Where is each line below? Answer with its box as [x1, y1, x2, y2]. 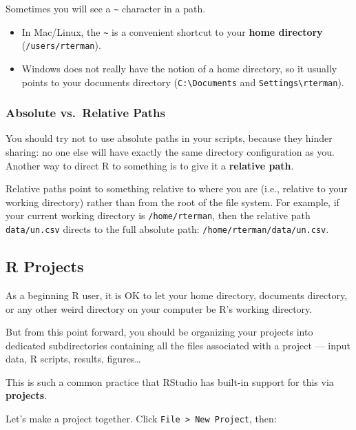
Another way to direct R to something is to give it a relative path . [6, 158, 294, 172]
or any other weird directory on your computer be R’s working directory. [6, 301, 313, 316]
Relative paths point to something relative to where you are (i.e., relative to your [6, 181, 348, 196]
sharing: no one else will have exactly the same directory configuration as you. [6, 145, 335, 159]
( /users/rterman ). [21, 38, 101, 52]
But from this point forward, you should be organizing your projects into [6, 325, 313, 339]
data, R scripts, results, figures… [6, 351, 141, 366]
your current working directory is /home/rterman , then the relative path [6, 208, 311, 223]
